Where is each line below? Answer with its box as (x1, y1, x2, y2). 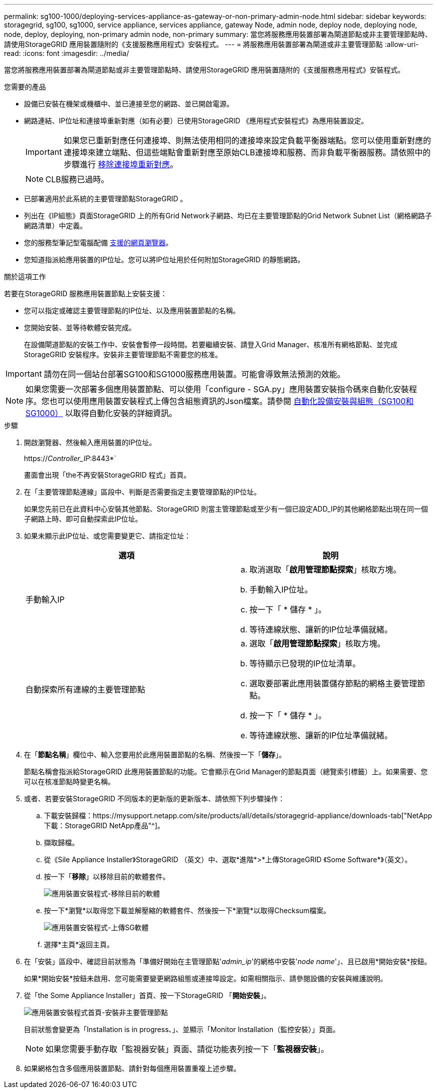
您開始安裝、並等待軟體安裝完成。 (24, 323, 136, 332)
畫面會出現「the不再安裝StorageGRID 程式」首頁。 (24, 471, 191, 479)
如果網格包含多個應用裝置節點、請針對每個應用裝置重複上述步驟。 (24, 1064, 240, 1073)
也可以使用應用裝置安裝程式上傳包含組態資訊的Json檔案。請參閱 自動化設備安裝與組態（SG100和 (49, 396, 414, 406)
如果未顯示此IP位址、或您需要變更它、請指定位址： (24, 532, 191, 540)
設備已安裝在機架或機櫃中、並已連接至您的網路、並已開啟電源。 (24, 99, 233, 108)
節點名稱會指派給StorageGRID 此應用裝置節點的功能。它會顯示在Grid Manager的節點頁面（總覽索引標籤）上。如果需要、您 (24, 767, 428, 776)
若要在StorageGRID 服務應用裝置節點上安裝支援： (4, 289, 167, 298)
